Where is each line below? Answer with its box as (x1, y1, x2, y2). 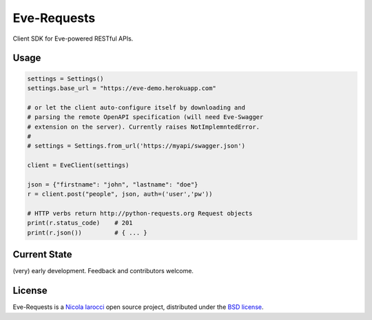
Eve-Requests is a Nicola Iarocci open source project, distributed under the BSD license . (12, 303, 264, 311)
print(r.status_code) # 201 (27, 219, 134, 227)
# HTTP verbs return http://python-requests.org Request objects (27, 210, 253, 217)
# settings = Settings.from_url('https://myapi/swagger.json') (27, 142, 246, 150)
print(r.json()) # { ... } (27, 228, 147, 237)
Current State (12, 248, 72, 261)
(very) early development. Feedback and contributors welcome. (12, 267, 194, 275)
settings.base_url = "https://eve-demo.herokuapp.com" (27, 84, 216, 92)
